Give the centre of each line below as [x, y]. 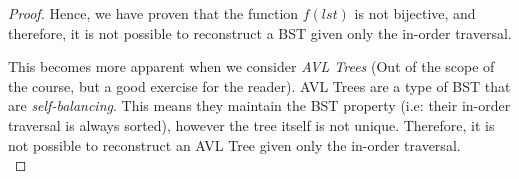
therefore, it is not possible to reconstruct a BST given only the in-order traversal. [260, 32]
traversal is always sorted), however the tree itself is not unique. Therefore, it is [251, 124]
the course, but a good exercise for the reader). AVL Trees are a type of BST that [259, 85]
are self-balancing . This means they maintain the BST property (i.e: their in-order [259, 105]
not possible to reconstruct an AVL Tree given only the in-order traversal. [234, 144]
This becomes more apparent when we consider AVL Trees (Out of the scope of [251, 66]
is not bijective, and [415, 13]
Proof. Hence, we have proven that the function [153, 13]
